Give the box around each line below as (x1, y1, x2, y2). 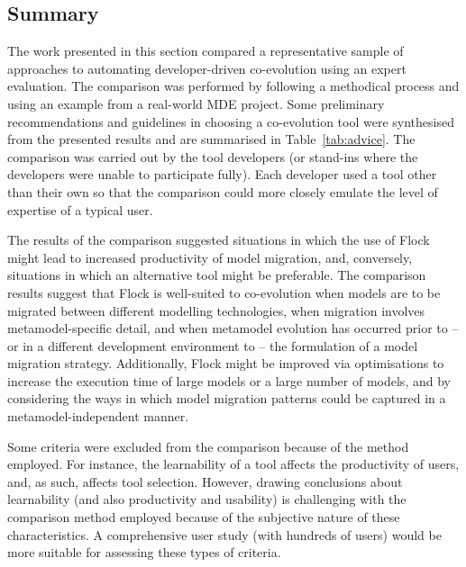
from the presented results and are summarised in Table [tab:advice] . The (7, 130, 416, 148)
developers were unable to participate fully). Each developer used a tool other (7, 165, 437, 184)
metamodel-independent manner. (7, 407, 189, 426)
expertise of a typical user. (7, 200, 153, 219)
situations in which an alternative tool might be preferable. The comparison (7, 265, 426, 284)
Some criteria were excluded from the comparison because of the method (7, 436, 409, 455)
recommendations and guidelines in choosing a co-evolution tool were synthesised (7, 112, 454, 130)
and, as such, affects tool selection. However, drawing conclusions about (7, 472, 403, 490)
